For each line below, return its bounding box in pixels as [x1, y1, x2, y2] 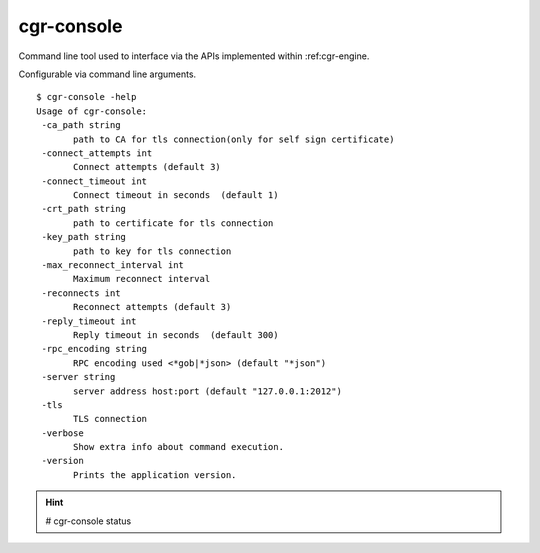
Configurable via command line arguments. [18, 68, 197, 80]
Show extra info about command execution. [73, 441, 285, 453]
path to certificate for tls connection [73, 217, 274, 229]
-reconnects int [41, 287, 121, 299]
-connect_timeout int [41, 175, 148, 187]
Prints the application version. [73, 469, 237, 480]
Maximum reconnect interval [73, 273, 211, 285]
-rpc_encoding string [41, 343, 148, 355]
